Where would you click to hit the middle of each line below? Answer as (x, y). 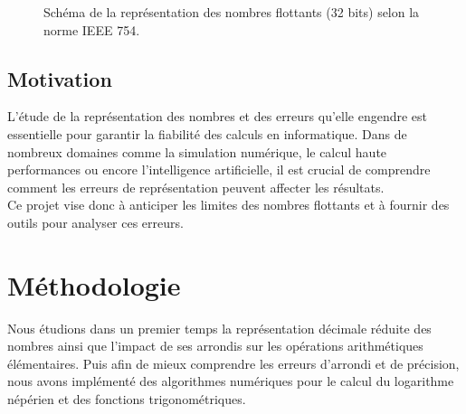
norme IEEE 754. (92, 29)
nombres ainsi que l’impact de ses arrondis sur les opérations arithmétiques (215, 346)
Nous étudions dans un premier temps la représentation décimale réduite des (219, 328)
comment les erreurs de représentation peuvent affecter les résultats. (196, 187)
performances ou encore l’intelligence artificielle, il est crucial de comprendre (219, 169)
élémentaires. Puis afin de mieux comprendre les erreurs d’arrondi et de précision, (233, 363)
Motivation (60, 78)
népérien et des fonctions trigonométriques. (127, 399)
